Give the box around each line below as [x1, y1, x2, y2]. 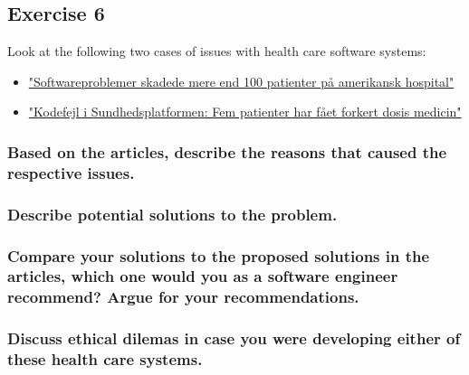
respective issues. [7, 161, 135, 183]
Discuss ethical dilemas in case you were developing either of [7, 327, 461, 350]
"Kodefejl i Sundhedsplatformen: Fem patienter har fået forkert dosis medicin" [28, 102, 462, 121]
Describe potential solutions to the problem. [7, 202, 338, 225]
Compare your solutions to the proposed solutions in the [7, 244, 430, 267]
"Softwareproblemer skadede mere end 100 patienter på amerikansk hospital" [28, 71, 455, 90]
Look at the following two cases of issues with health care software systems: [7, 42, 426, 61]
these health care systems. [7, 348, 203, 370]
